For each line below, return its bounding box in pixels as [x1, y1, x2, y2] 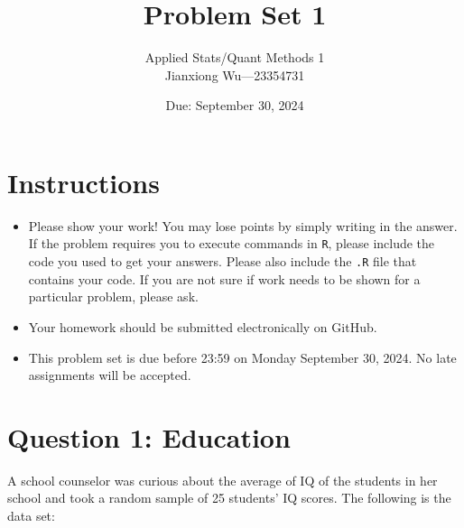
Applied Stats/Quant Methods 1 [144, 48, 325, 67]
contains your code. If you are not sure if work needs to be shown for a [28, 269, 421, 288]
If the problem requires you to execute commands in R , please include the [28, 234, 435, 253]
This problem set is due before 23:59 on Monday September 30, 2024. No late [28, 347, 457, 366]
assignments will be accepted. [28, 366, 191, 384]
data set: [7, 506, 55, 525]
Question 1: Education [7, 418, 291, 455]
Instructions [7, 163, 160, 200]
